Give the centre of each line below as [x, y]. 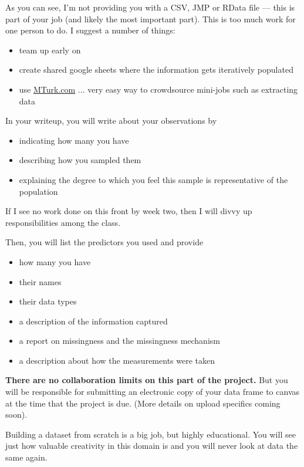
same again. [26, 457]
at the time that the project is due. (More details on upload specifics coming [143, 403]
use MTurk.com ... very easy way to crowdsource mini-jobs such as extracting [158, 89]
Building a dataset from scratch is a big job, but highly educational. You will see [151, 434]
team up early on [50, 50]
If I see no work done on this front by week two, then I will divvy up [129, 211]
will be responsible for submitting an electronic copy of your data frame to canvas [153, 392]
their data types [48, 301]
